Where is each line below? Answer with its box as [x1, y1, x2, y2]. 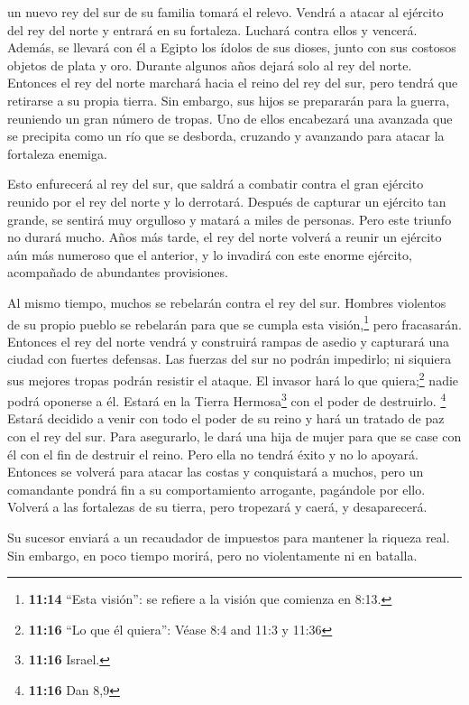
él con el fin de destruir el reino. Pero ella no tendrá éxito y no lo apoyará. [7, 444, 418, 463]
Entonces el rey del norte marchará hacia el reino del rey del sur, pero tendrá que [7, 73, 458, 92]
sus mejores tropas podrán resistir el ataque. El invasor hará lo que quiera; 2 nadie [7, 367, 459, 389]
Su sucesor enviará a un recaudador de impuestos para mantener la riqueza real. [7, 528, 450, 546]
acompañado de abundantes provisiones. [7, 263, 228, 282]
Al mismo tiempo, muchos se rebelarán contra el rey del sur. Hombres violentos [7, 292, 446, 311]
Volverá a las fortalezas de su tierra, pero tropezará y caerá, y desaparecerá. [7, 497, 428, 516]
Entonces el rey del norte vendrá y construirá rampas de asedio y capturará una [7, 331, 450, 350]
